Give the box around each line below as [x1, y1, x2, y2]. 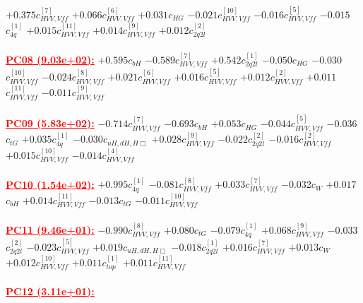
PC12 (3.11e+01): [6, 284, 95, 299]
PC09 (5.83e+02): [6, 116, 95, 131]
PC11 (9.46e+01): [6, 222, 95, 237]
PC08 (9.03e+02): [6, 52, 95, 66]
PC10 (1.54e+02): [6, 177, 95, 191]
